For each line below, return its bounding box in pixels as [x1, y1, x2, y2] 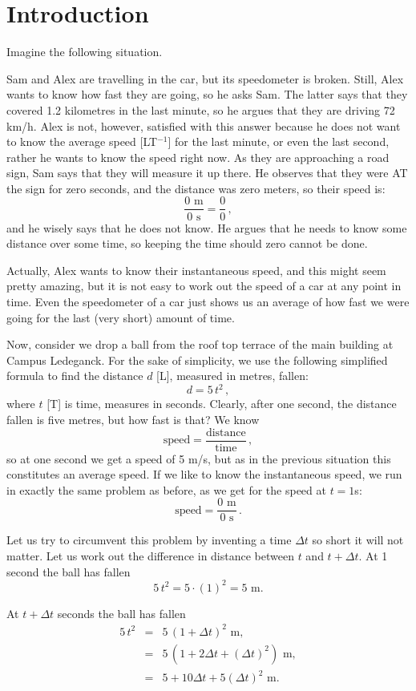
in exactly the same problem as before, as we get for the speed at [6, 481, 326, 498]
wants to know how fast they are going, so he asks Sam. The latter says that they [6, 86, 408, 103]
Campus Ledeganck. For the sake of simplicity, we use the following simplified [6, 351, 388, 368]
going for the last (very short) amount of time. [6, 309, 235, 325]
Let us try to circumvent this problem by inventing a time [6, 531, 292, 548]
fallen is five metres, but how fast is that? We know [6, 410, 260, 427]
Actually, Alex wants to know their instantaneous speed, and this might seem [6, 261, 386, 278]
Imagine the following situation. [6, 43, 163, 60]
